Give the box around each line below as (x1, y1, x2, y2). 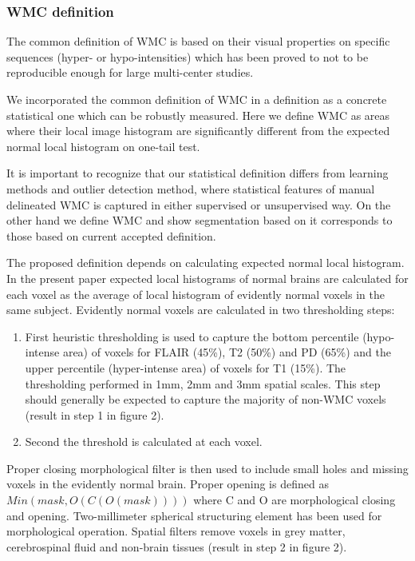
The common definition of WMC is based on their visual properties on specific (6, 33, 390, 50)
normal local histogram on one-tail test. (6, 137, 200, 154)
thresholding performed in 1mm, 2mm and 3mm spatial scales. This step (25, 375, 381, 392)
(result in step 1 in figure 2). (25, 406, 164, 423)
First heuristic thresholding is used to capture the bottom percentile (25, 328, 359, 344)
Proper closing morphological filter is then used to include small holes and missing (6, 460, 409, 476)
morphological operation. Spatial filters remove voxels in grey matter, (6, 523, 346, 539)
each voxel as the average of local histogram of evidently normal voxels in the (6, 285, 385, 302)
